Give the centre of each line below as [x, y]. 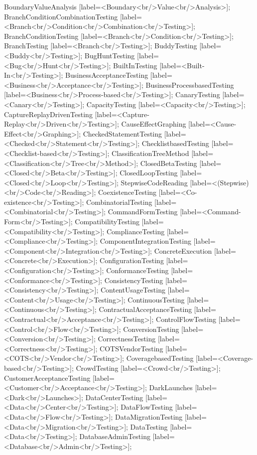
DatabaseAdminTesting [115, 436]
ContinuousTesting [156, 299]
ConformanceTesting [137, 270]
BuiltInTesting [135, 65]
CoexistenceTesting [127, 192]
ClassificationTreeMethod [150, 153]
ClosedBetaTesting [169, 163]
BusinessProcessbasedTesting [190, 84]
